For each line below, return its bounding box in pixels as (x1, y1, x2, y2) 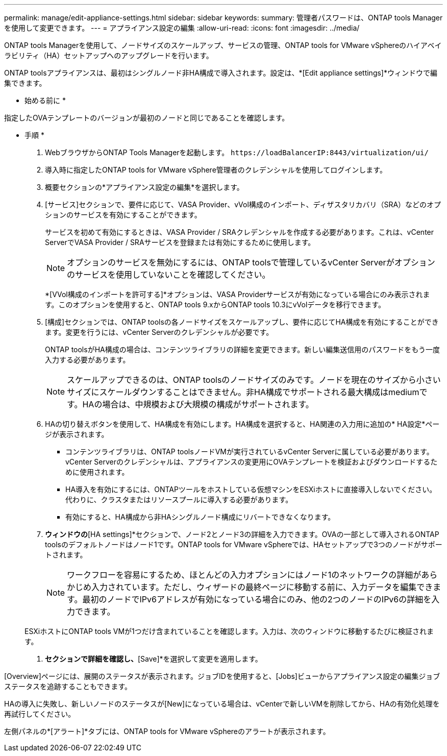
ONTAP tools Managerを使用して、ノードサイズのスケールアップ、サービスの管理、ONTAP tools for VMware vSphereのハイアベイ (4, 41, 442, 50)
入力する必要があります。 (45, 355, 130, 364)
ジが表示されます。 (45, 430, 109, 438)
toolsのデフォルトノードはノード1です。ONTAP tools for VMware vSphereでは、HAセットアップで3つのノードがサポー (45, 540, 442, 549)
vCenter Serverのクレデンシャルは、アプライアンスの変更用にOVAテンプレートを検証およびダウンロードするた (65, 457, 438, 466)
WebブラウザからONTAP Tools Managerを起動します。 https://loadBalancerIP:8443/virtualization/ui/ (45, 148, 429, 157)
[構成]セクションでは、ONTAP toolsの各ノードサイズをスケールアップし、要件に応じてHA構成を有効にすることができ (45, 318, 439, 326)
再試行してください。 (4, 710, 76, 718)
